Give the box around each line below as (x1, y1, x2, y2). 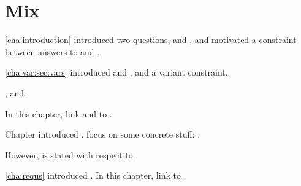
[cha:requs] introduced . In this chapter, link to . (5, 169, 186, 182)
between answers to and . (5, 45, 100, 58)
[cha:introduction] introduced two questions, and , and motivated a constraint (5, 33, 297, 46)
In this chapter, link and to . (5, 107, 112, 120)
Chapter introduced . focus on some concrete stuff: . (5, 128, 200, 141)
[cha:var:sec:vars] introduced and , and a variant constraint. (5, 66, 228, 79)
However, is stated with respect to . (5, 148, 139, 161)
